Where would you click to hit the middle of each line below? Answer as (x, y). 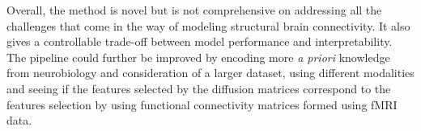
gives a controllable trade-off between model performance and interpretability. (200, 41)
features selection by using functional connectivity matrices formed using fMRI (202, 104)
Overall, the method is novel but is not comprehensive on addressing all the (194, 10)
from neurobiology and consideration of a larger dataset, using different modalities (210, 73)
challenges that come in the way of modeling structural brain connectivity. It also (208, 25)
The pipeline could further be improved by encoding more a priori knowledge (198, 57)
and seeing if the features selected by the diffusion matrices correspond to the (199, 88)
